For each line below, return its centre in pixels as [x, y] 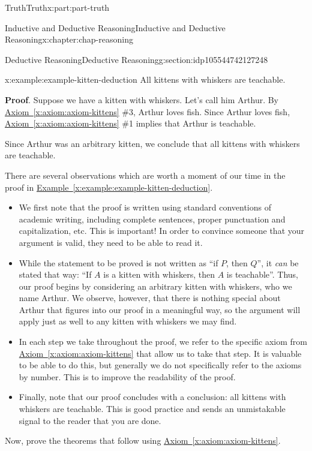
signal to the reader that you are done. [90, 420]
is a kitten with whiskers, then [159, 274]
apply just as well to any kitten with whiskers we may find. [128, 321]
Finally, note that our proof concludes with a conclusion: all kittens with [152, 397]
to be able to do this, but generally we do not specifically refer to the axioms [160, 365]
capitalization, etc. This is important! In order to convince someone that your [162, 231]
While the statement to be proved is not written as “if [118, 262]
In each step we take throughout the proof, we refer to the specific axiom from [163, 342]
